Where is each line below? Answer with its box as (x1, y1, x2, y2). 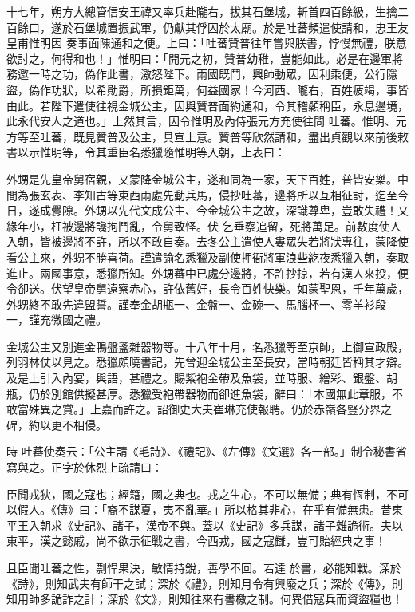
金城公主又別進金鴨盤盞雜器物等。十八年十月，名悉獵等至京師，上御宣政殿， (6, 338, 409, 354)
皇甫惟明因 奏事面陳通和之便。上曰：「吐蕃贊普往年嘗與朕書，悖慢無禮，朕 (6, 34, 396, 51)
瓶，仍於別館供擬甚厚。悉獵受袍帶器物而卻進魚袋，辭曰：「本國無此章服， (6, 385, 392, 401)
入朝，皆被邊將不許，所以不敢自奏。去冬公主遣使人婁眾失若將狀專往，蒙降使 (6, 233, 409, 250)
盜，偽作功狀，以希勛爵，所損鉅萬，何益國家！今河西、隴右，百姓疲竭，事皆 (6, 81, 409, 97)
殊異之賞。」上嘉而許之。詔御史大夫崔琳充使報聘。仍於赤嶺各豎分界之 (28, 401, 392, 417)
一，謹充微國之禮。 (6, 311, 107, 328)
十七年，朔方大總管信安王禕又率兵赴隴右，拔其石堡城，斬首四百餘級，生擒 (6, 3, 397, 19)
